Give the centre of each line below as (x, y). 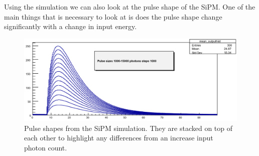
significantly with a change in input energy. (71, 26)
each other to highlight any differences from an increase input (119, 138)
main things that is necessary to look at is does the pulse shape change (113, 16)
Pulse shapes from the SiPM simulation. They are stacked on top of (128, 128)
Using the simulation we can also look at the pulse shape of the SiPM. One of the (130, 7)
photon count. (46, 147)
